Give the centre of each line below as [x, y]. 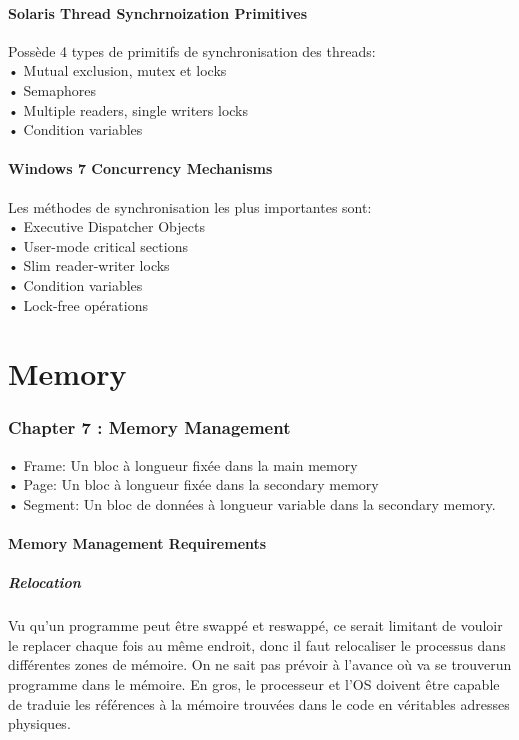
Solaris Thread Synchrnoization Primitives [158, 12]
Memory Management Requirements [137, 543]
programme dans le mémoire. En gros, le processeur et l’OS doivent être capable [254, 684]
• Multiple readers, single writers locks [128, 109]
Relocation [44, 582]
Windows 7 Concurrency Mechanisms [140, 168]
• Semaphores [52, 89]
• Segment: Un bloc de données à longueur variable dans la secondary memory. [252, 503]
